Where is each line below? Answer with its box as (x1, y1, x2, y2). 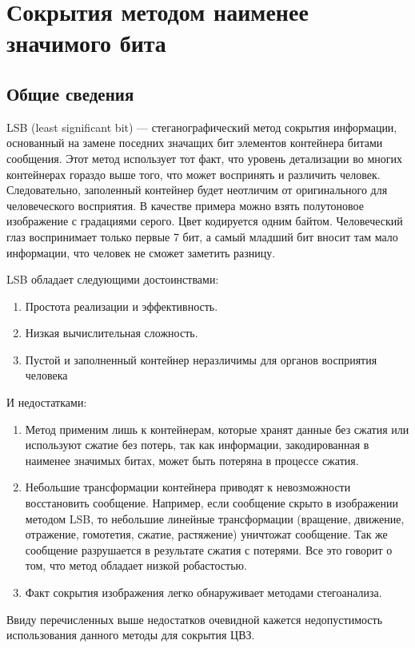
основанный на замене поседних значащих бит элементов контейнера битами (6, 134, 383, 151)
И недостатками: (6, 394, 87, 411)
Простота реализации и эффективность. (25, 297, 218, 314)
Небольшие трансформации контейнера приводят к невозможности (25, 479, 351, 495)
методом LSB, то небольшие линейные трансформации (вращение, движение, (25, 510, 405, 527)
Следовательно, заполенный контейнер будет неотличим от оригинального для (6, 181, 388, 198)
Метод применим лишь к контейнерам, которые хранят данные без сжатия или (25, 420, 409, 437)
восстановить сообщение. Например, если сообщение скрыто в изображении (25, 495, 399, 511)
